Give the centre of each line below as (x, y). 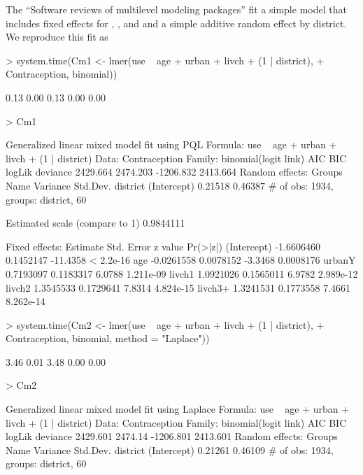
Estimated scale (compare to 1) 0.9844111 (95, 223)
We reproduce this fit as (57, 37)
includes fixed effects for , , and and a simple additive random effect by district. (176, 23)
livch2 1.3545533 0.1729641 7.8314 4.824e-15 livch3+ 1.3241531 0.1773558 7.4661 (178, 287)
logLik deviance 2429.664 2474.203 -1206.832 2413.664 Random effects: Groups (174, 172)
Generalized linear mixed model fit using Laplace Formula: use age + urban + (178, 409)
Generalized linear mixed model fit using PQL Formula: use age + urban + (171, 144)
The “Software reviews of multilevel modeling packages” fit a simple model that (176, 9)
